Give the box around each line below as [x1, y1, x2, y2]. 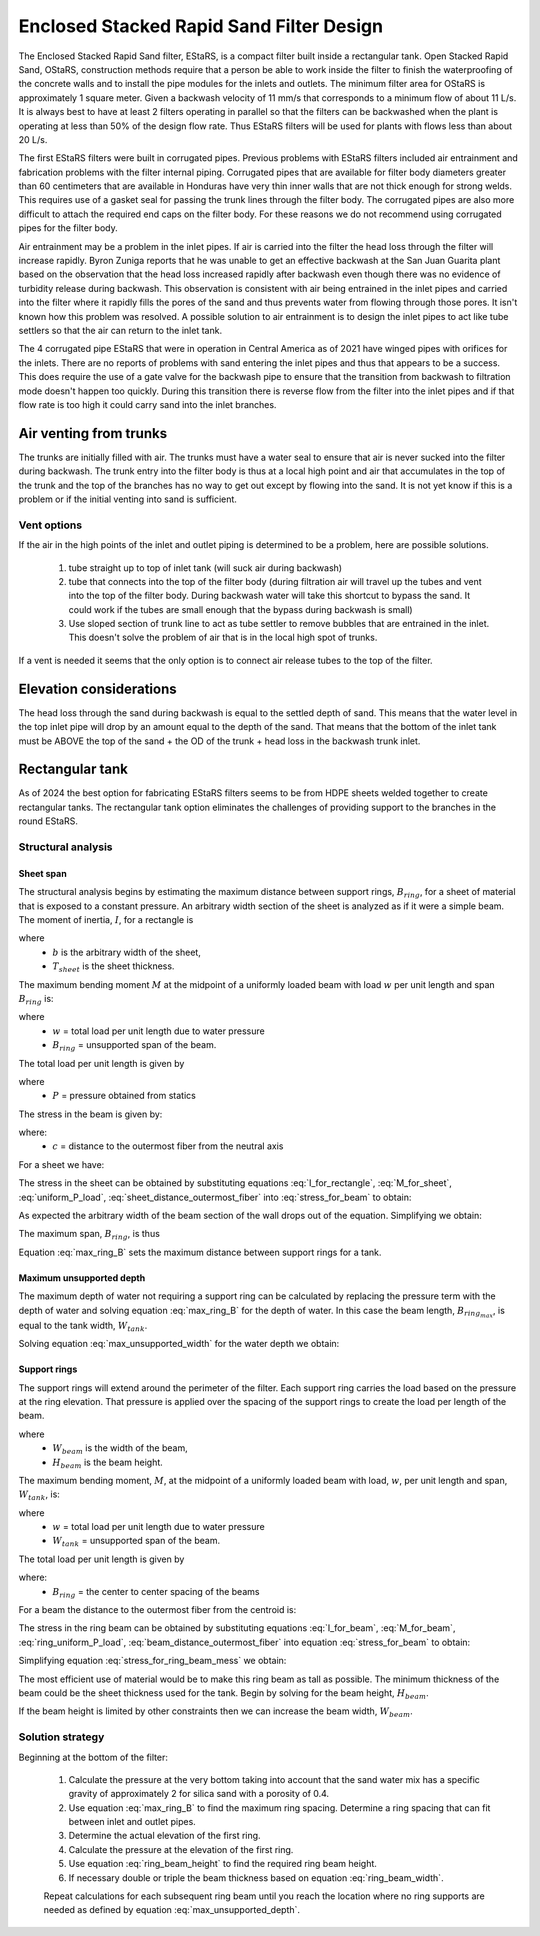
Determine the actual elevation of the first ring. [68, 1830, 261, 1842]
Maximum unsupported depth [18, 1271, 146, 1284]
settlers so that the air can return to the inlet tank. [18, 324, 223, 336]
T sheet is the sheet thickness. [52, 960, 175, 974]
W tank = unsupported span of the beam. [52, 1535, 220, 1549]
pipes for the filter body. [18, 222, 119, 234]
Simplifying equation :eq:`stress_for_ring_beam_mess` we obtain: [18, 1655, 287, 1667]
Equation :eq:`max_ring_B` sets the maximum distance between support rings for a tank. [18, 1246, 382, 1258]
